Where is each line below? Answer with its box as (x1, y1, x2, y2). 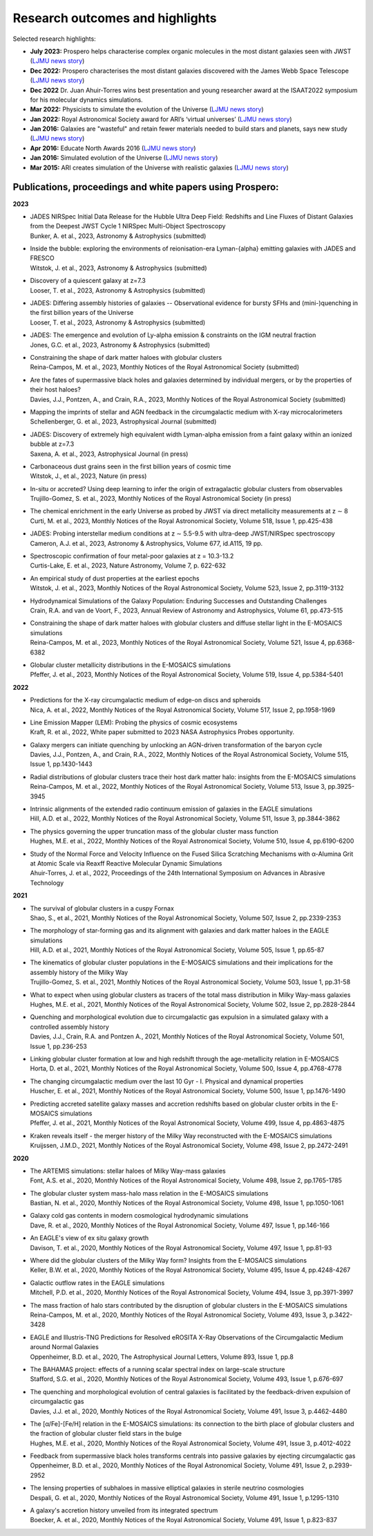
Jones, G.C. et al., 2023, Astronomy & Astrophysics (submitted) (30, 340, 211, 349)
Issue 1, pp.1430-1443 (30, 760, 93, 768)
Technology (30, 879, 64, 887)
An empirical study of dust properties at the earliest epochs (30, 574, 200, 583)
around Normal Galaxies (30, 1343, 99, 1351)
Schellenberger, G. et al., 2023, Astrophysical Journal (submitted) (30, 417, 217, 426)
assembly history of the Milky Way (30, 968, 128, 976)
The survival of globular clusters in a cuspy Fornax (30, 904, 174, 913)
